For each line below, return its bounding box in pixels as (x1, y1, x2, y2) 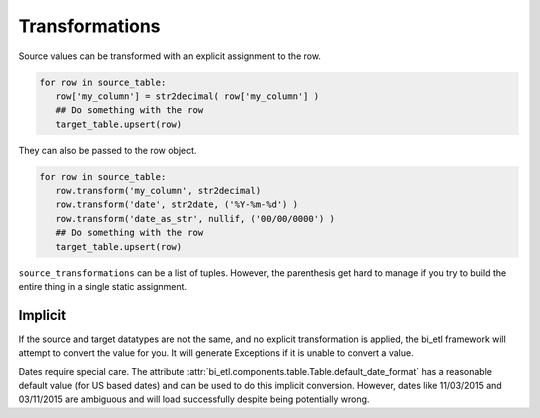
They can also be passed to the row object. (18, 144, 197, 156)
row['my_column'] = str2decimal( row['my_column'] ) (55, 90, 320, 102)
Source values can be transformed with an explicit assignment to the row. (18, 50, 322, 62)
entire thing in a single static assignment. (18, 281, 188, 292)
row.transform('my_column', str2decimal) (55, 185, 262, 197)
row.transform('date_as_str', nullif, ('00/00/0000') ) (55, 213, 335, 224)
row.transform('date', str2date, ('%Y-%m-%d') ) (55, 199, 299, 210)
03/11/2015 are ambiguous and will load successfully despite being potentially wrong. (18, 393, 370, 405)
